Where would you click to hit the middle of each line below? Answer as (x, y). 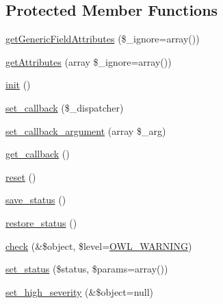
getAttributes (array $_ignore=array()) (89, 61)
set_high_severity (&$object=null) (80, 291)
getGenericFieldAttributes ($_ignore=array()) (103, 39)
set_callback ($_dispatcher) (65, 107)
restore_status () (41, 222)
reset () (21, 176)
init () (18, 85)
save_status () (36, 200)
